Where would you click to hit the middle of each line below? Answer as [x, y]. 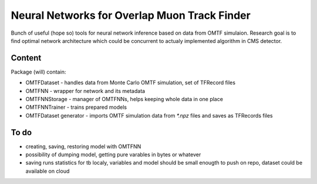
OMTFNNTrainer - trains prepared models [76, 107]
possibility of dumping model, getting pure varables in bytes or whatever [113, 155]
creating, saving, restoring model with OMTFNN [83, 146]
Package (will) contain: [38, 72]
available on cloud [48, 171]
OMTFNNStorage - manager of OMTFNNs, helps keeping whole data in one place [124, 99]
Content [26, 58]
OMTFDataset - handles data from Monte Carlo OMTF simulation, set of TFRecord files [131, 83]
